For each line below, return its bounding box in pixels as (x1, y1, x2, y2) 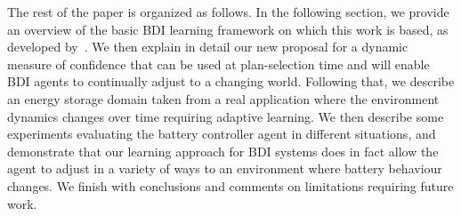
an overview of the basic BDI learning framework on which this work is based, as (7, 20, 449, 38)
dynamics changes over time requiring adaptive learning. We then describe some (7, 107, 444, 125)
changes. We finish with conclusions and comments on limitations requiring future (7, 176, 454, 195)
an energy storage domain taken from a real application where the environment (7, 89, 440, 108)
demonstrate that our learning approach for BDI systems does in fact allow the (7, 141, 439, 160)
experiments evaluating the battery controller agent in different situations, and (7, 124, 436, 143)
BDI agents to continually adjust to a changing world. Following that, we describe (7, 72, 455, 91)
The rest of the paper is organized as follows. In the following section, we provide (7, 3, 449, 20)
